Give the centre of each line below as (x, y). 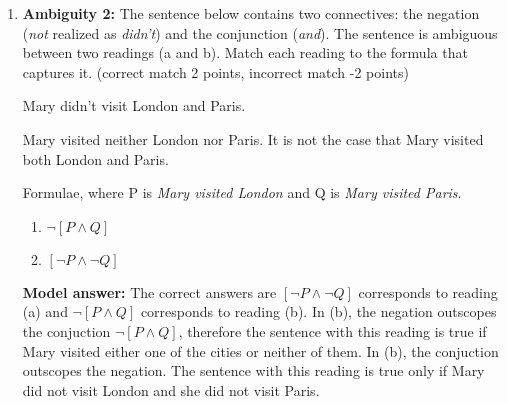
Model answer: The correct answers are (149, 291)
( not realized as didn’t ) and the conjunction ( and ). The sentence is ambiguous (260, 32)
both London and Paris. (95, 158)
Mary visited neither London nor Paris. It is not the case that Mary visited (253, 138)
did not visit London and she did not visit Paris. (171, 389)
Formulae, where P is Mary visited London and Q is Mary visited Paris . (242, 192)
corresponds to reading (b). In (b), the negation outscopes (318, 311)
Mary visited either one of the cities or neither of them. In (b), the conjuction (260, 350)
